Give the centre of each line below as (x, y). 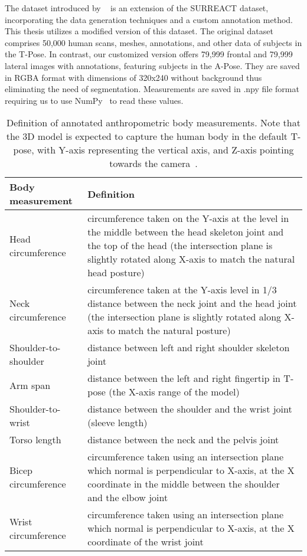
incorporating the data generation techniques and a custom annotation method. (149, 19)
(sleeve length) (117, 423)
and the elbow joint (128, 498)
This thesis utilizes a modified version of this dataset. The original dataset (139, 31)
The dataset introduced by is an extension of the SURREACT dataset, (137, 8)
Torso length (35, 440)
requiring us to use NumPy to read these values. (94, 100)
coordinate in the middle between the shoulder (184, 484)
